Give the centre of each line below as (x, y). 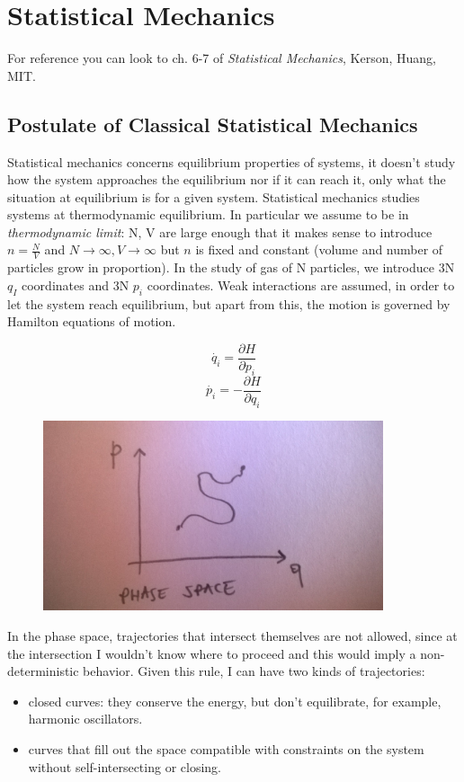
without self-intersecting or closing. (125, 766)
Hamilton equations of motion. (92, 321)
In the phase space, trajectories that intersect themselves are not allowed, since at (232, 636)
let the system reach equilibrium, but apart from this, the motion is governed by (229, 303)
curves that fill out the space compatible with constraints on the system (226, 749)
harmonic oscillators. (85, 719)
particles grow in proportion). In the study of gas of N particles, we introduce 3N (231, 267)
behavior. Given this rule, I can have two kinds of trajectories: (254, 671)
